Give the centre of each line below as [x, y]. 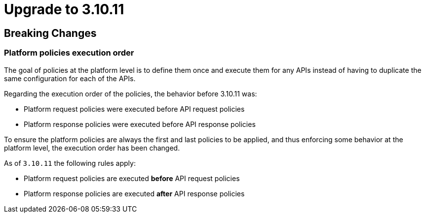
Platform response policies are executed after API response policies [134, 193]
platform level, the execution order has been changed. [92, 148]
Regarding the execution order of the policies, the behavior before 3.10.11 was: [131, 93]
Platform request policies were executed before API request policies [134, 109]
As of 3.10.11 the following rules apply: [70, 163]
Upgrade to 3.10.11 [64, 9]
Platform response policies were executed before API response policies [140, 124]
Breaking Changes [50, 33]
